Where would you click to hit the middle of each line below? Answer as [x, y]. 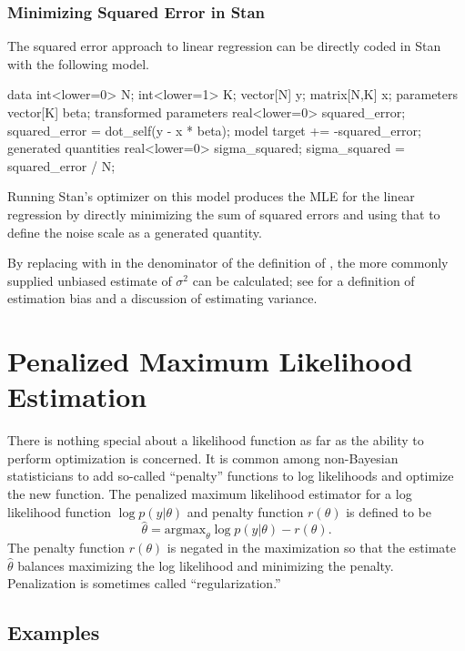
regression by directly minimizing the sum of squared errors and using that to [224, 214]
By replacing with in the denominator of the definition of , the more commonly [228, 263]
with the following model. [78, 63]
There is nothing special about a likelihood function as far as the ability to [216, 440]
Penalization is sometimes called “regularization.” [144, 583]
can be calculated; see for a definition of [303, 280]
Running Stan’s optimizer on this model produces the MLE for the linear [211, 196]
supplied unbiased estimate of [90, 280]
